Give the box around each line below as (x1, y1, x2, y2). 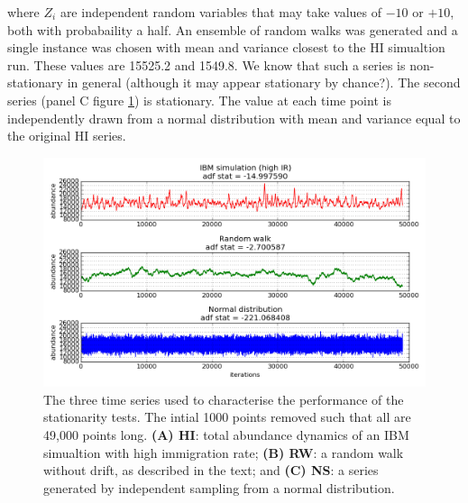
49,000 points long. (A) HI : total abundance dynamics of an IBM (43, 425, 409, 444)
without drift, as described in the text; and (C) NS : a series (43, 461, 379, 480)
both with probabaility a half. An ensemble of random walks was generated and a (7, 20, 458, 39)
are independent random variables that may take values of (60, 3, 381, 21)
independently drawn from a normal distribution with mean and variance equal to (7, 108, 461, 127)
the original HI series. (7, 126, 126, 145)
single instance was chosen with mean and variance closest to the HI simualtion (7, 38, 445, 57)
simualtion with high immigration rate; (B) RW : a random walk (43, 443, 404, 462)
